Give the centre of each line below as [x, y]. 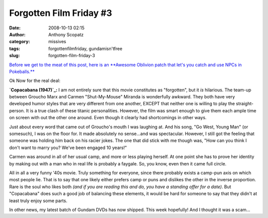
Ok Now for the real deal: [35, 81]
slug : [14, 56]
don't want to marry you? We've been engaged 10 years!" [68, 147]
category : [20, 42]
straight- [245, 104]
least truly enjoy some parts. [38, 201]
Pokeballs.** [22, 72]
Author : [17, 34]
